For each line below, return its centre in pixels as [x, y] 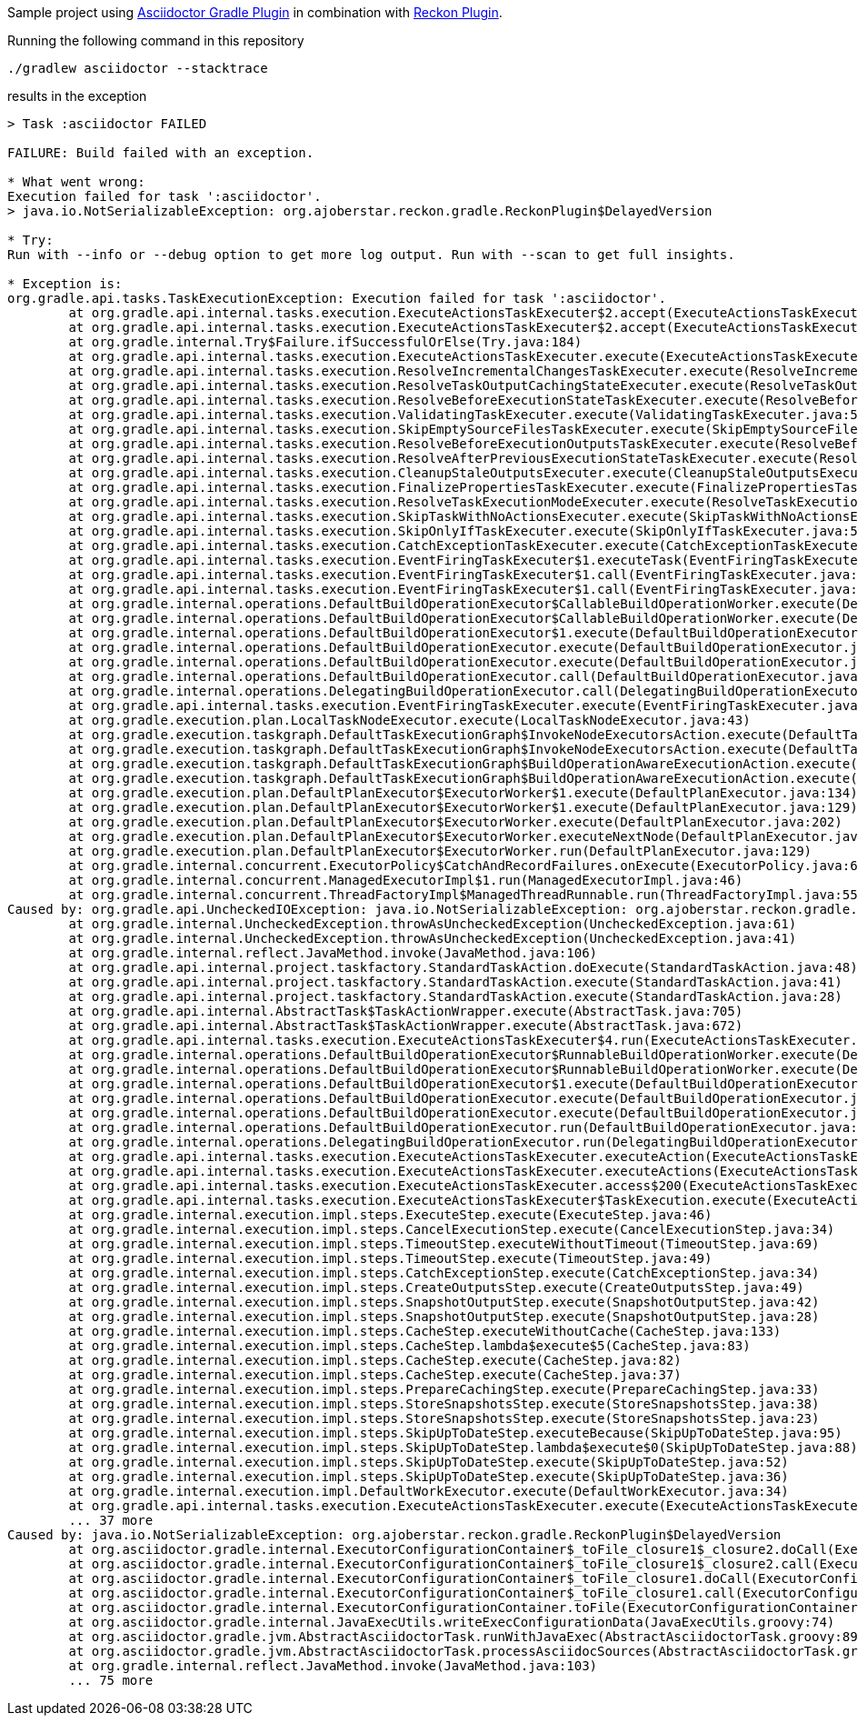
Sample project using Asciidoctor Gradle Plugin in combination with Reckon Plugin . [255, 12]
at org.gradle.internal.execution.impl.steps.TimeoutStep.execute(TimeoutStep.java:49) [390, 1258]
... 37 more [111, 1520]
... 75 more [111, 1680]
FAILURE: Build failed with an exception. [161, 153]
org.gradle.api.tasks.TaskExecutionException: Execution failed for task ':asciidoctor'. [337, 298]
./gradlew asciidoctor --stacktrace [138, 68]
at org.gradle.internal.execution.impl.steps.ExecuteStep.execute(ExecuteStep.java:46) [390, 1215]
